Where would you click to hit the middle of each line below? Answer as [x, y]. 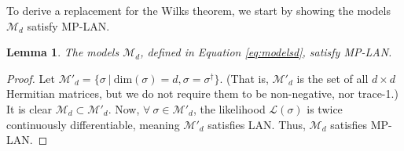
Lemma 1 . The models [63, 52]
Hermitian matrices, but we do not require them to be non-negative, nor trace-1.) [202, 93]
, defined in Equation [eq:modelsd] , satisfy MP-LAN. [266, 52]
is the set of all [332, 78]
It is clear [29, 108]
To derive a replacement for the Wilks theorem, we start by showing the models [198, 10]
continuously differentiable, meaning [93, 124]
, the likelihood [229, 108]
